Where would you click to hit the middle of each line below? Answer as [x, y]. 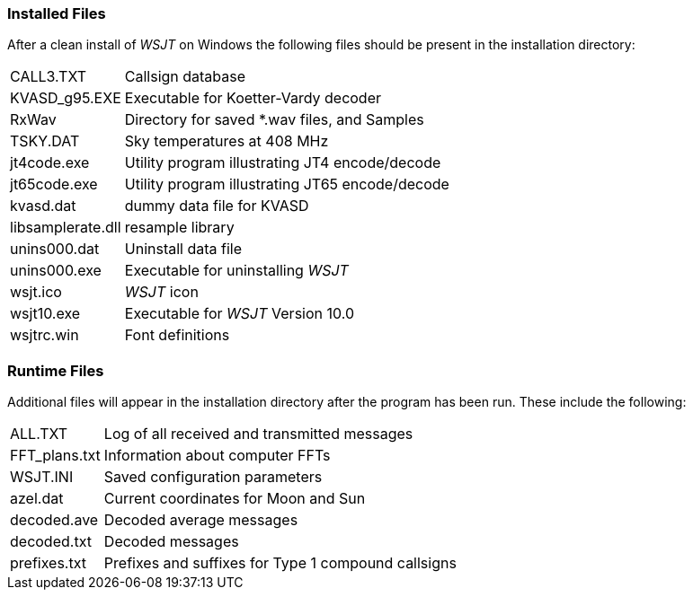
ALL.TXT [39, 434]
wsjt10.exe [45, 314]
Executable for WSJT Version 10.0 [239, 314]
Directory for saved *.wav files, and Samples [274, 120]
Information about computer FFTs [217, 456]
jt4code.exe [50, 163]
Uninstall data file [183, 249]
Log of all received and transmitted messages [258, 434]
